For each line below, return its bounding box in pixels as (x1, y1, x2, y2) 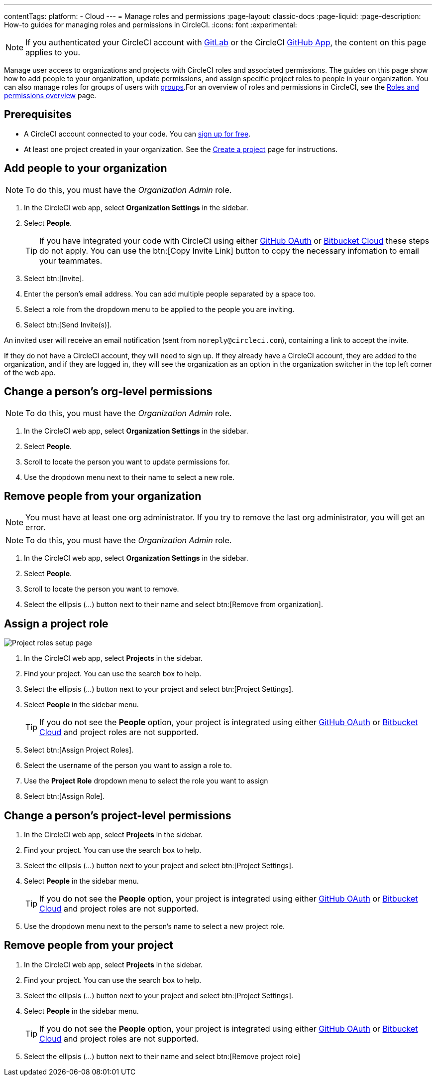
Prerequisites (4, 108, 72, 121)
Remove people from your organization (4, 489, 202, 502)
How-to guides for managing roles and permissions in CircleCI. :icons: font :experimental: (4, 20, 297, 29)
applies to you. (25, 47, 81, 57)
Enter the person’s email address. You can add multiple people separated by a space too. (24, 289, 316, 298)
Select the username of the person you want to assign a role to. (24, 761, 232, 770)
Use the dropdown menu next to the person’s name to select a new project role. (24, 922, 285, 931)
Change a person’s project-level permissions (4, 809, 231, 822)
